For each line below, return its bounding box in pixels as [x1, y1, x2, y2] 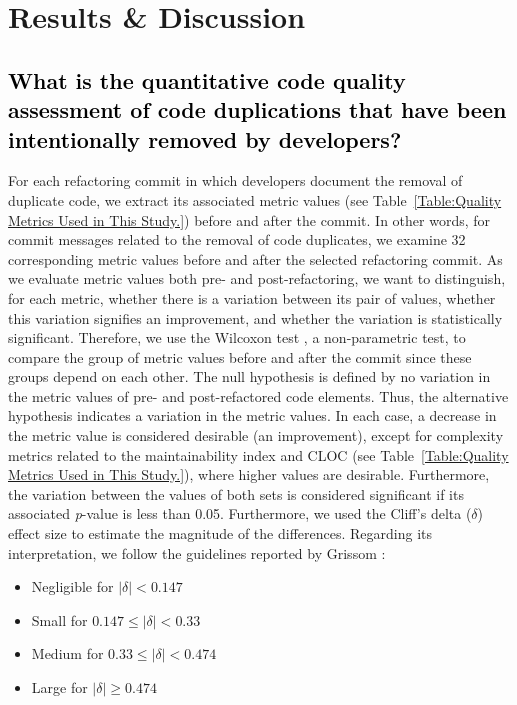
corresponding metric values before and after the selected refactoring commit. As [8, 248, 503, 269]
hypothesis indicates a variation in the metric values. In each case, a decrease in [8, 405, 497, 426]
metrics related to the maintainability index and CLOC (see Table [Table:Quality [8, 444, 509, 465]
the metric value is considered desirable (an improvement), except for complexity [8, 425, 504, 446]
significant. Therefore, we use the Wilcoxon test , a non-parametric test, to [8, 327, 466, 348]
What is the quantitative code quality [8, 64, 406, 95]
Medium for [31, 643, 104, 664]
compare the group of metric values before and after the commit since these [8, 346, 472, 367]
